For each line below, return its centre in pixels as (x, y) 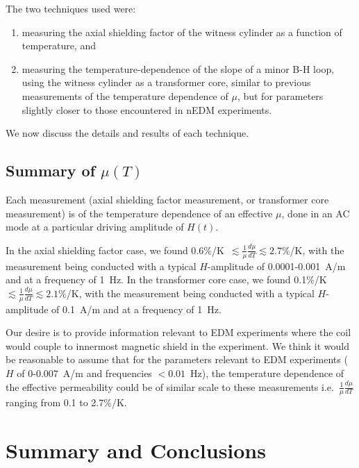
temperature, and (59, 45)
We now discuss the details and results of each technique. (127, 133)
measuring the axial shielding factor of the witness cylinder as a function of (182, 32)
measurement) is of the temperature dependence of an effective (139, 213)
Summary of (51, 170)
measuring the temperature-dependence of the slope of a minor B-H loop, (178, 68)
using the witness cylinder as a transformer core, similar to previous (166, 82)
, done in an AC (316, 213)
